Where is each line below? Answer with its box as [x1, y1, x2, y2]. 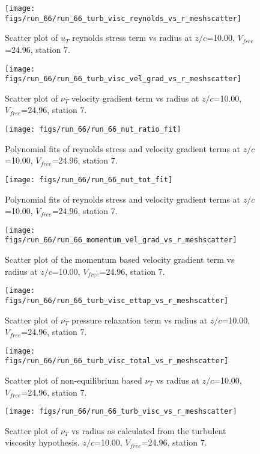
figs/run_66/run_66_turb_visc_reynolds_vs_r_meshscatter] [5, 14, 241, 23]
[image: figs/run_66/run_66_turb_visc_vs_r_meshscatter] [5, 407, 237, 416]
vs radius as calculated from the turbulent [71, 424, 226, 437]
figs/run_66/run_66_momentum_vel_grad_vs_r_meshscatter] [5, 236, 237, 245]
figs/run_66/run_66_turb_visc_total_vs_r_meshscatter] [5, 357, 229, 366]
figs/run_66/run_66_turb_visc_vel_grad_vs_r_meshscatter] [5, 75, 241, 84]
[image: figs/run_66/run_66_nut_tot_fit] [5, 175, 173, 184]
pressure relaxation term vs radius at [71, 313, 208, 326]
